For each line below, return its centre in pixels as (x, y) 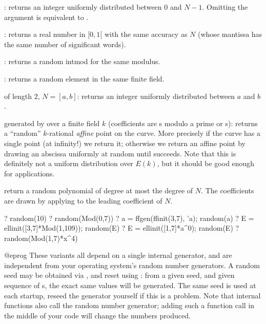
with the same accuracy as (146, 34)
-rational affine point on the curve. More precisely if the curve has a (154, 133)
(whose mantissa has (230, 34)
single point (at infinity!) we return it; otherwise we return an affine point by (125, 143)
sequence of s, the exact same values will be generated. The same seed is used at (130, 285)
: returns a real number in (45, 34)
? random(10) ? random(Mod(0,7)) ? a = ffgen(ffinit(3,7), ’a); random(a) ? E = (129, 218)
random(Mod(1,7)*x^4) (41, 238)
